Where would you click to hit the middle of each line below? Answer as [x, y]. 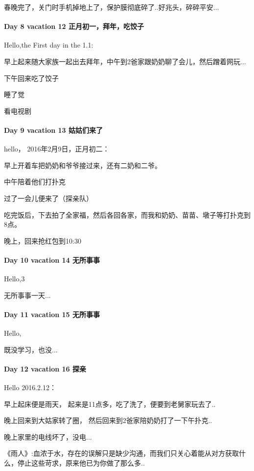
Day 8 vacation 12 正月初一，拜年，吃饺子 [74, 26]
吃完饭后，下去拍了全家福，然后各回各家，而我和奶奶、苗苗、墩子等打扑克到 [127, 214]
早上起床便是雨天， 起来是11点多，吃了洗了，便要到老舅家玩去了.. [110, 404]
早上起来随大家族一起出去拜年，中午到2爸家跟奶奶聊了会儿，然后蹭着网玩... [125, 61]
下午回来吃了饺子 [31, 78]
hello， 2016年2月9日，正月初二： [57, 149]
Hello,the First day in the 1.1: [49, 45]
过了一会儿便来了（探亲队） [48, 198]
